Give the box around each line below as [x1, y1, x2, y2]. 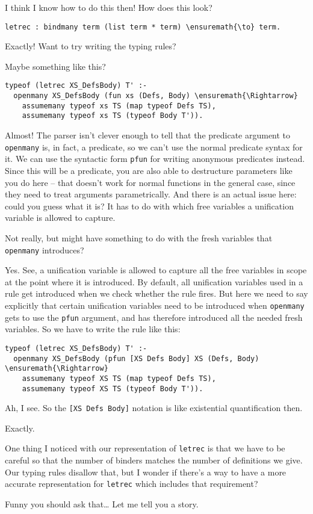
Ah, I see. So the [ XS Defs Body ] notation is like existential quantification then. [5, 401, 303, 414]
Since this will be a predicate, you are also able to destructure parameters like [5, 164, 293, 176]
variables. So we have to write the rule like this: [5, 323, 181, 335]
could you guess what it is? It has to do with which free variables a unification [5, 199, 294, 212]
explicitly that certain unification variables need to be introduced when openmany [5, 299, 305, 311]
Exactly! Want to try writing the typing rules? [5, 40, 176, 52]
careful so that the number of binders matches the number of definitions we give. [5, 454, 303, 466]
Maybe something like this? [5, 60, 106, 72]
